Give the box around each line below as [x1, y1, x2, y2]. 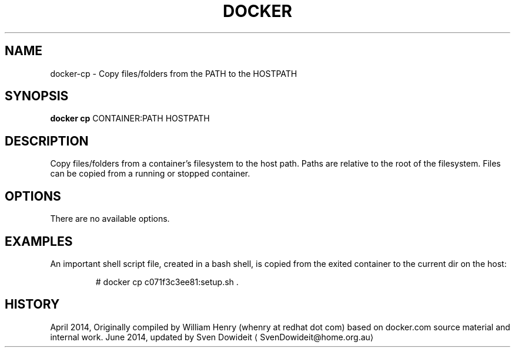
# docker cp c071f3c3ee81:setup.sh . [95, 276, 239, 287]
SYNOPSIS [5, 89, 69, 104]
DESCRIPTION [5, 133, 89, 148]
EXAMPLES [5, 233, 73, 249]
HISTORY [5, 297, 60, 312]
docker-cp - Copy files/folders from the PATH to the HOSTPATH [50, 68, 297, 79]
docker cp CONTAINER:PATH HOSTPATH [50, 113, 210, 124]
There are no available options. [50, 214, 170, 224]
